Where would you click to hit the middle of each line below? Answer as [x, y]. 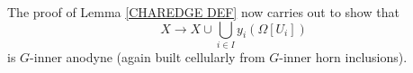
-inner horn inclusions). [343, 56]
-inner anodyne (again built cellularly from [148, 56]
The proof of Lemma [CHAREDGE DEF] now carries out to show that [203, 12]
